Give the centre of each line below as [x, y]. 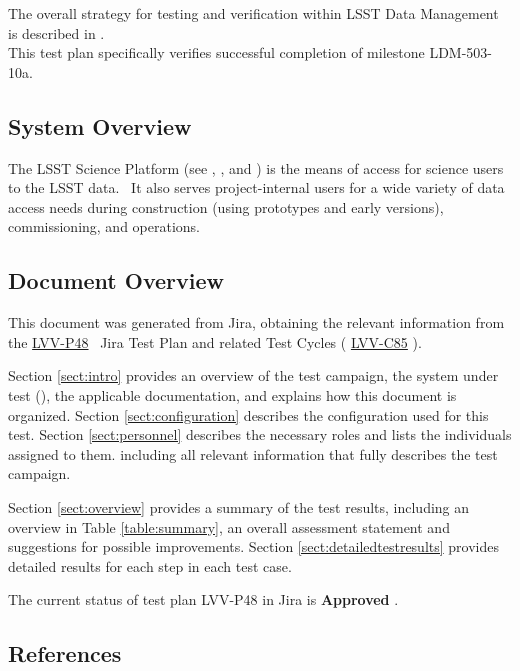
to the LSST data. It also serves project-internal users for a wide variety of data [256, 187]
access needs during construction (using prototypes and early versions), [226, 206]
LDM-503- [460, 52]
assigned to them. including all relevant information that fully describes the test [253, 453]
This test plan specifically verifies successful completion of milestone [216, 52]
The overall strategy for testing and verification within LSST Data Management [253, 13]
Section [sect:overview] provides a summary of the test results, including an [239, 506]
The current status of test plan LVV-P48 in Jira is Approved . [203, 599]
